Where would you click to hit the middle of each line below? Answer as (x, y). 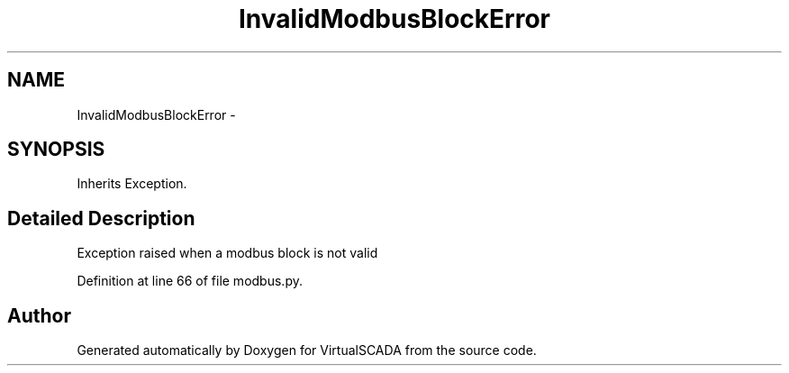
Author (39, 315)
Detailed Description (101, 218)
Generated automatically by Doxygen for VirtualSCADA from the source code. (307, 350)
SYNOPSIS (56, 150)
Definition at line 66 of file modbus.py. (190, 281)
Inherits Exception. (132, 184)
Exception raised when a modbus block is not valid (227, 253)
